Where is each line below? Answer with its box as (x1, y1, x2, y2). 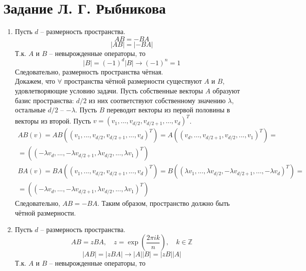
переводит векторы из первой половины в (107, 105, 230, 115)
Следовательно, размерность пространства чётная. (15, 66, 163, 76)
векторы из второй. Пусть (15, 115, 91, 126)
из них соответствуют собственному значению (89, 95, 226, 105)
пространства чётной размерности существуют (64, 76, 202, 86)
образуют (213, 86, 240, 95)
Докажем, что (15, 76, 55, 86)
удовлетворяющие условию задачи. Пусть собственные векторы (15, 86, 203, 95)
